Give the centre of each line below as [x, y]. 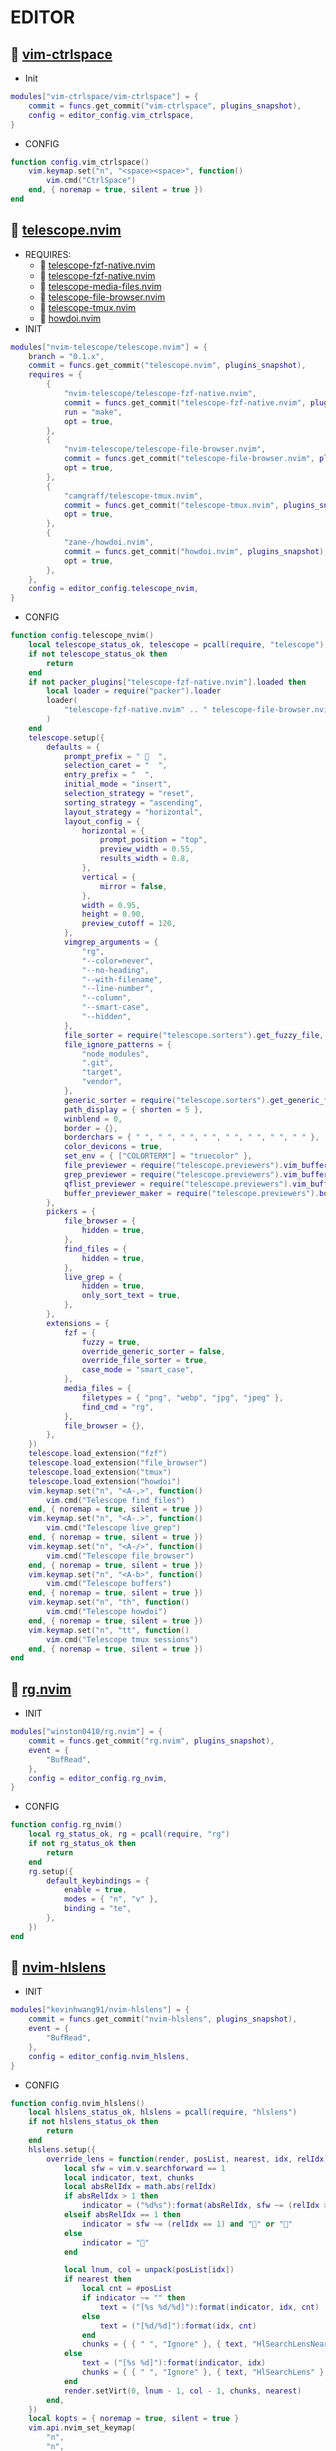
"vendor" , [102, 1082]
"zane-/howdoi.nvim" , [109, 542]
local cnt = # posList [126, 2289]
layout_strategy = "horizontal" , [133, 812]
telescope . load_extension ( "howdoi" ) [105, 1481]
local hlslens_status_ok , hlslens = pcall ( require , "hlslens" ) [163, 2112]
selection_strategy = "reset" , [129, 794]
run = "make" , [93, 412]
